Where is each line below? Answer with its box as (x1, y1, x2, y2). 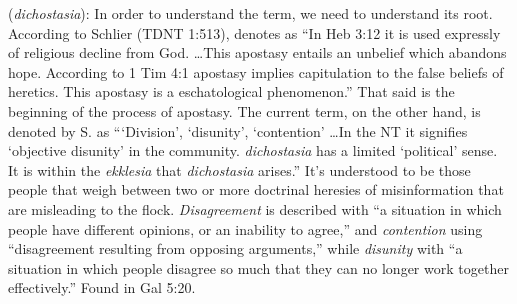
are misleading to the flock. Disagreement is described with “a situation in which (8, 198, 502, 219)
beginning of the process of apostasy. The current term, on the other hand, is (8, 100, 481, 121)
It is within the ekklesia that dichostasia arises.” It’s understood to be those (8, 159, 471, 180)
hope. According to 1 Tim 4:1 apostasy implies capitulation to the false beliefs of (8, 61, 504, 82)
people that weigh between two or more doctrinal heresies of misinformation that (8, 179, 504, 200)
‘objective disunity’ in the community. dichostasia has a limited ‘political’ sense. (8, 140, 498, 161)
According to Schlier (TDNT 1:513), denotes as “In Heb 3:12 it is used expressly (8, 22, 501, 43)
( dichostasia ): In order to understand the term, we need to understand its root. (8, 3, 493, 23)
